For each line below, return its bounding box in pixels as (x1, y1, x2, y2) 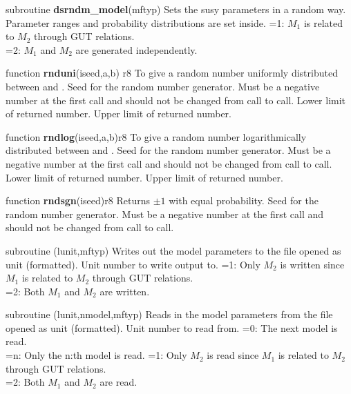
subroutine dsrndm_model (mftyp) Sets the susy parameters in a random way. (6, 2, 346, 16)
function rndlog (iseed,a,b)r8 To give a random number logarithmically (6, 129, 307, 144)
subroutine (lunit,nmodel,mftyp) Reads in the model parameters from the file (6, 307, 333, 322)
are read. (99, 375, 137, 389)
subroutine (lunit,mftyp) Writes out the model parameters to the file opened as (6, 243, 341, 257)
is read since (207, 348, 259, 362)
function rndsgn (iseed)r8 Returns (6, 193, 150, 208)
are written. (99, 284, 150, 298)
